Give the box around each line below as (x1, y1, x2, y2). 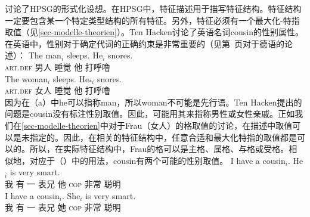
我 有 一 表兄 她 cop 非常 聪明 (5, 201, 121, 213)
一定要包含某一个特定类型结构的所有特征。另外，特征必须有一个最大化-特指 (5, 14, 300, 26)
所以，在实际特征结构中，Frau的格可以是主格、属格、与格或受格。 (29, 142, 289, 155)
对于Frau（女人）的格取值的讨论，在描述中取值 (108, 119, 293, 131)
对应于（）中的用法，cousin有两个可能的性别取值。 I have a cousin (29, 154, 286, 166)
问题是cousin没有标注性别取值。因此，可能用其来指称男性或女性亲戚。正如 (5, 107, 295, 120)
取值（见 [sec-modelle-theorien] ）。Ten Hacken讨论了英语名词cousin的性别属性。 (5, 26, 304, 38)
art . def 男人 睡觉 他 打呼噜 (5, 60, 110, 73)
